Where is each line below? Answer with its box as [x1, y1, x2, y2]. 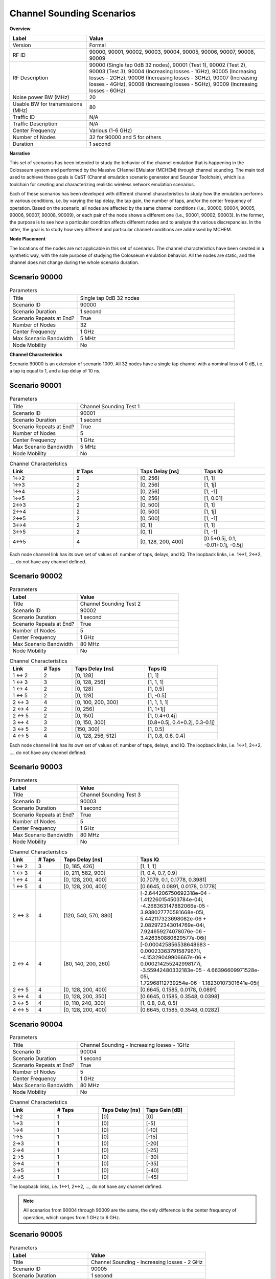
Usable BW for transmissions [12, 100, 83, 107]
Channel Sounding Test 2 [80, 600, 141, 607]
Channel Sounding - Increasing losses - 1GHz [80, 1042, 190, 1049]
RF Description [12, 74, 49, 81]
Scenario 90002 [9, 572, 63, 581]
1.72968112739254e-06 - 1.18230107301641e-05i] [140, 980, 260, 987]
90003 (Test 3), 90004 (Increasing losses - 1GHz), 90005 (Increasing [89, 68, 257, 75]
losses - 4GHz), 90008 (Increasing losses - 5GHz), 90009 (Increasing [89, 80, 258, 87]
